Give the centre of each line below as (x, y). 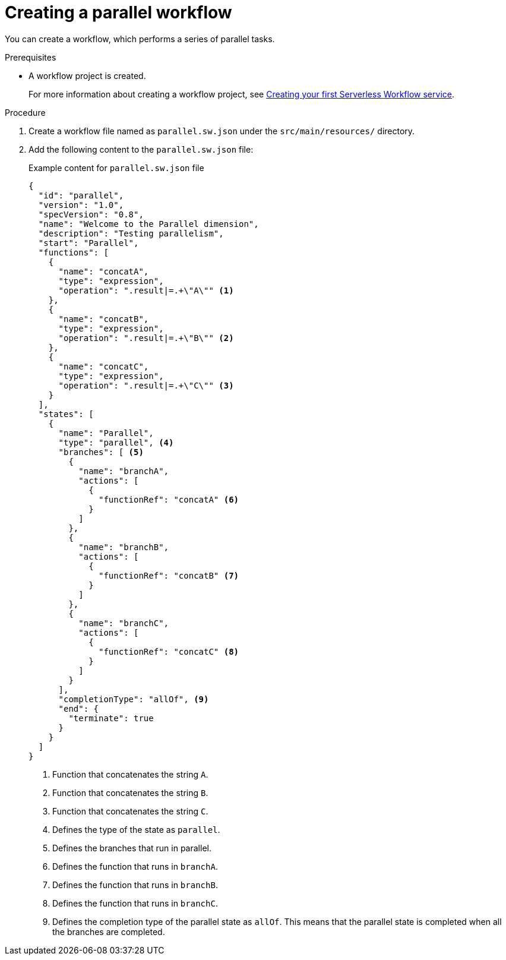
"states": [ (66, 414)
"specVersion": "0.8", (91, 214)
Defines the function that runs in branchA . (135, 866)
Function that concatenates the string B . (130, 792)
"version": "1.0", (81, 205)
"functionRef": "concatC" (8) (169, 651)
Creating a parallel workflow (118, 12)
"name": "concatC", (104, 366)
